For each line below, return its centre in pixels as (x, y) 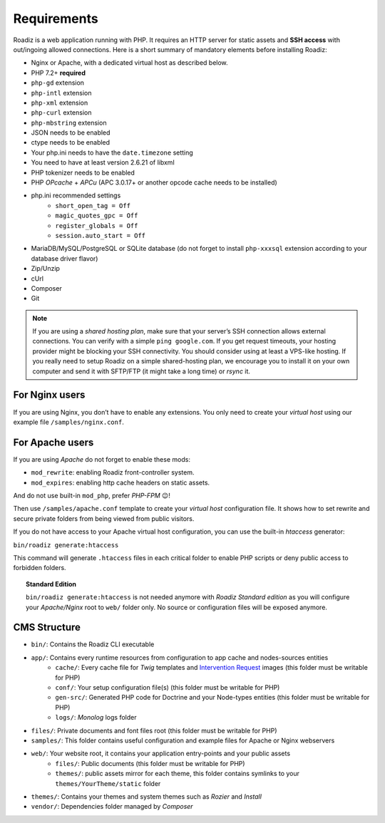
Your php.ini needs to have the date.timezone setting (112, 152)
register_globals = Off (97, 226)
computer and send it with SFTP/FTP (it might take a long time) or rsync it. (142, 371)
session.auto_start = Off (101, 235)
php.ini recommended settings (76, 195)
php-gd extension (58, 83)
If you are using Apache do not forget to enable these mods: (102, 459)
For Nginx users (49, 395)
